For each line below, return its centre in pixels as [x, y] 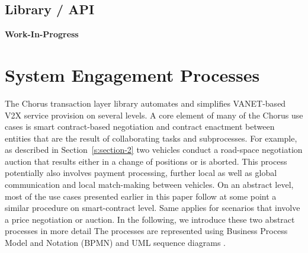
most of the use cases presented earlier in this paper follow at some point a [141, 196]
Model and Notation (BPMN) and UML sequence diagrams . [115, 243]
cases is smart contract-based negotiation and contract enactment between [140, 126]
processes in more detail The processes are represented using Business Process [146, 231]
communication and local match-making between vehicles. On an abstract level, [149, 185]
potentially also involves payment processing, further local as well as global [141, 173]
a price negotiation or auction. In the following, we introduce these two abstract [150, 219]
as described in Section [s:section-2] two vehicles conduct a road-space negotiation [154, 150]
